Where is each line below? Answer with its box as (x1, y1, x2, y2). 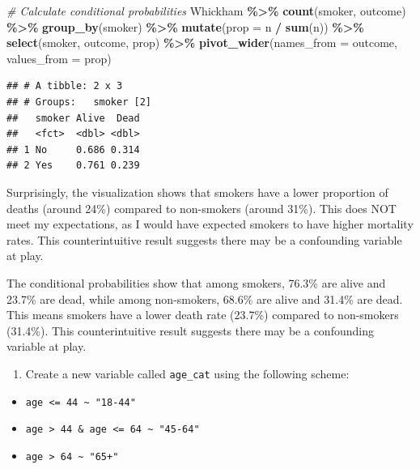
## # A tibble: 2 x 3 (6, 80, 123, 92)
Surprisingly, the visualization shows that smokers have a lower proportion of (6, 183, 388, 200)
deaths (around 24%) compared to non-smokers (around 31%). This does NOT (6, 199, 397, 216)
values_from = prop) (6, 49, 112, 66)
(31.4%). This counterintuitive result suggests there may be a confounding (6, 322, 374, 339)
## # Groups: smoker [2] (6, 96, 151, 108)
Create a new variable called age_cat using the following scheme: (25, 365, 350, 382)
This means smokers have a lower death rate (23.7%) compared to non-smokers (6, 306, 399, 323)
